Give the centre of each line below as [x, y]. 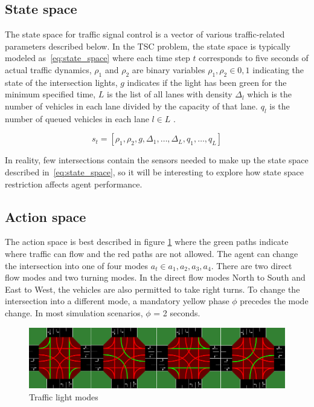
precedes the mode [274, 301]
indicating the [278, 69]
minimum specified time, [50, 94]
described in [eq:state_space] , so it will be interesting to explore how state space [154, 171]
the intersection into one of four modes [77, 265]
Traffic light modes [64, 396]
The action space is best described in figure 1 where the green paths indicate [147, 242]
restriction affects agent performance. [74, 184]
